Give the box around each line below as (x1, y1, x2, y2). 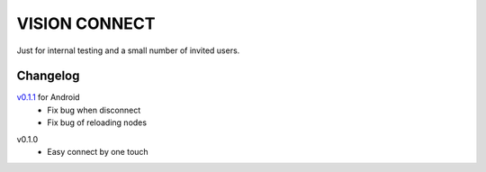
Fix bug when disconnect (47, 104, 141, 115)
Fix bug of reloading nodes (47, 117, 148, 128)
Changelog (16, 68, 80, 84)
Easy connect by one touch (47, 147, 148, 158)
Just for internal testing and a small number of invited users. (16, 45, 240, 56)
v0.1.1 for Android (16, 92, 80, 103)
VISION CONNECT (16, 14, 156, 33)
